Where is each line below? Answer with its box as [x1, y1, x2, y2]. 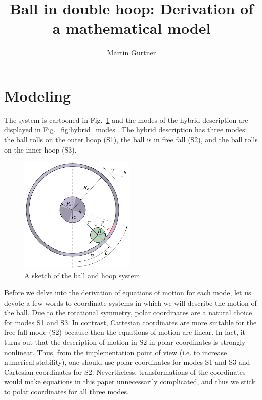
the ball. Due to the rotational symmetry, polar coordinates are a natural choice [4, 307, 252, 318]
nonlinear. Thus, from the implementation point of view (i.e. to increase [4, 346, 227, 357]
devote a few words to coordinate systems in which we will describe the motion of [4, 297, 257, 308]
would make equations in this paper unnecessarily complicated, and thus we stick [4, 376, 255, 387]
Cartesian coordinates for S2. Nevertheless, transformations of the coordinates [4, 366, 246, 377]
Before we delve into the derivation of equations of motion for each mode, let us [4, 287, 251, 298]
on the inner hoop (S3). [4, 144, 77, 155]
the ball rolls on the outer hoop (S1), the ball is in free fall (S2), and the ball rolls [4, 134, 258, 145]
